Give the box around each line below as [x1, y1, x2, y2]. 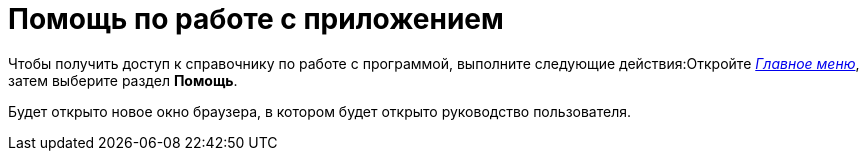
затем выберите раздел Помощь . [8, 71, 238, 89]
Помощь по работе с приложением [8, 2, 504, 36]
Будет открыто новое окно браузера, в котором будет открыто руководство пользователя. [8, 102, 632, 120]
